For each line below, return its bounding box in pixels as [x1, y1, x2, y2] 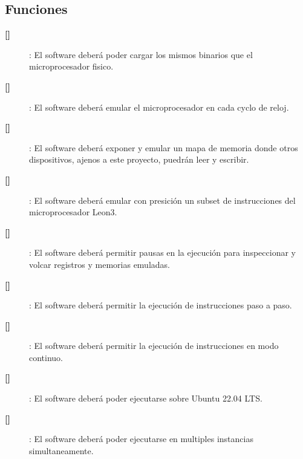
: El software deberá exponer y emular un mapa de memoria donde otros [29, 141, 298, 154]
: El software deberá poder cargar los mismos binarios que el [29, 48, 253, 60]
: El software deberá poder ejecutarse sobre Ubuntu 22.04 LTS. [29, 392, 262, 405]
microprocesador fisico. [29, 60, 114, 73]
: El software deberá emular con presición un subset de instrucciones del [29, 194, 296, 206]
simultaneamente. [29, 444, 94, 457]
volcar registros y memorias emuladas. [29, 258, 170, 270]
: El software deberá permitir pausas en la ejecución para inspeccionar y [29, 246, 296, 259]
